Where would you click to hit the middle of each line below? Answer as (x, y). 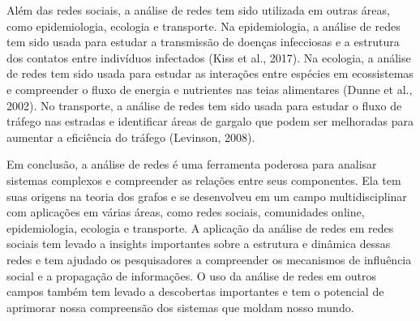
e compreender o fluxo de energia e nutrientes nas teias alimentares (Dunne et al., (210, 89)
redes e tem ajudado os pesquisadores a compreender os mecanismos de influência (209, 259)
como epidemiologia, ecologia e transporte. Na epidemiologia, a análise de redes (204, 26)
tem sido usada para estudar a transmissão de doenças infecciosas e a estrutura (203, 42)
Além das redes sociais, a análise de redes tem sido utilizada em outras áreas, (198, 10)
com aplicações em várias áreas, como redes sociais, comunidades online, (186, 212)
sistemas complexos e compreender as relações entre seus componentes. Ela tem (204, 180)
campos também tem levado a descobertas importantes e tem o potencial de (195, 291)
